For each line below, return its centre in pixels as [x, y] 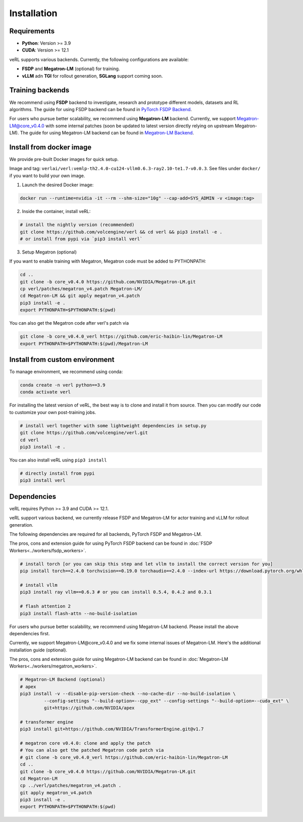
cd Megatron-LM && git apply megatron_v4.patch [80, 296]
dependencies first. [30, 633]
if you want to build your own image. [47, 175]
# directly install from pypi [57, 473]
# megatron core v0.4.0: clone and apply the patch [85, 743]
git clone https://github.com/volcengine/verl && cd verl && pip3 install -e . [121, 232]
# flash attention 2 [45, 606]
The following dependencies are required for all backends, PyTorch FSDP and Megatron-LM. [106, 534]
